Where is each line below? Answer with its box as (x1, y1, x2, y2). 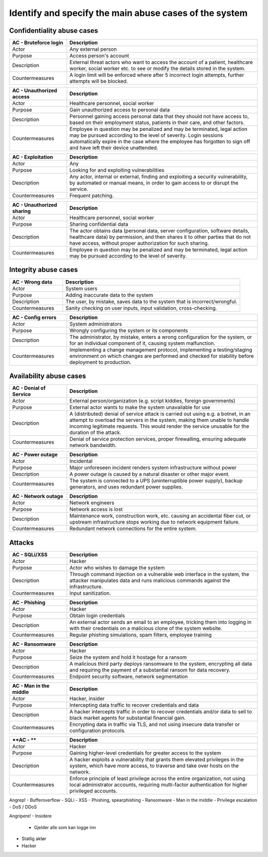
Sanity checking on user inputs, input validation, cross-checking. (65, 304, 217, 311)
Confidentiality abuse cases (9, 26, 98, 35)
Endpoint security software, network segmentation (69, 673, 188, 680)
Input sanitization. (69, 589, 111, 596)
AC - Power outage (12, 451, 58, 458)
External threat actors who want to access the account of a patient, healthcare (69, 59, 253, 66)
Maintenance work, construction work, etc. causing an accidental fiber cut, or (69, 512, 251, 519)
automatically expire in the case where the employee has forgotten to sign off (69, 138, 251, 145)
